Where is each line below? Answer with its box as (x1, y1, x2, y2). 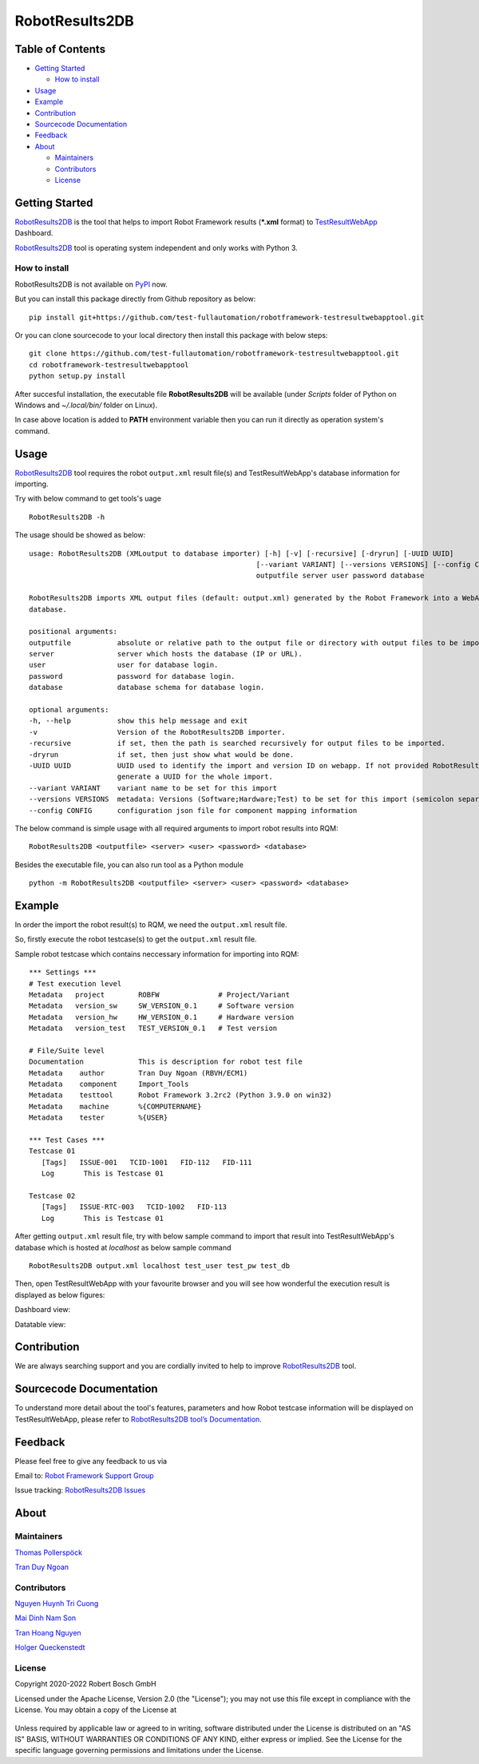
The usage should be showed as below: (14, 530, 146, 540)
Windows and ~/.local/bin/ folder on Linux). (14, 400, 158, 410)
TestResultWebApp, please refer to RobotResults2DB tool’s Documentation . (14, 1414, 263, 1424)
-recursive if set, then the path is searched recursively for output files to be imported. (29, 739, 446, 748)
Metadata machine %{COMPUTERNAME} (29, 1102, 202, 1111)
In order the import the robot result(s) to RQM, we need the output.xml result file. (14, 920, 287, 930)
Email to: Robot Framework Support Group (14, 1471, 155, 1481)
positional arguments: (29, 627, 118, 636)
